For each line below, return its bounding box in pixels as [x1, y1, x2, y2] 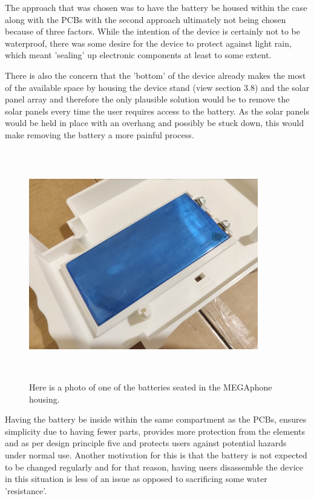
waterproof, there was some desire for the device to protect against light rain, [5, 36, 292, 49]
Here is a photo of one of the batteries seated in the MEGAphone [29, 381, 272, 394]
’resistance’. [5, 484, 47, 497]
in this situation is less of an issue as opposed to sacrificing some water [5, 472, 267, 485]
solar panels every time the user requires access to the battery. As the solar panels [5, 104, 309, 117]
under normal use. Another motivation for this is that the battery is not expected [5, 449, 307, 461]
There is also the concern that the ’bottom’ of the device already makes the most [5, 69, 306, 81]
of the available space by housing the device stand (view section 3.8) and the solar [5, 81, 310, 93]
